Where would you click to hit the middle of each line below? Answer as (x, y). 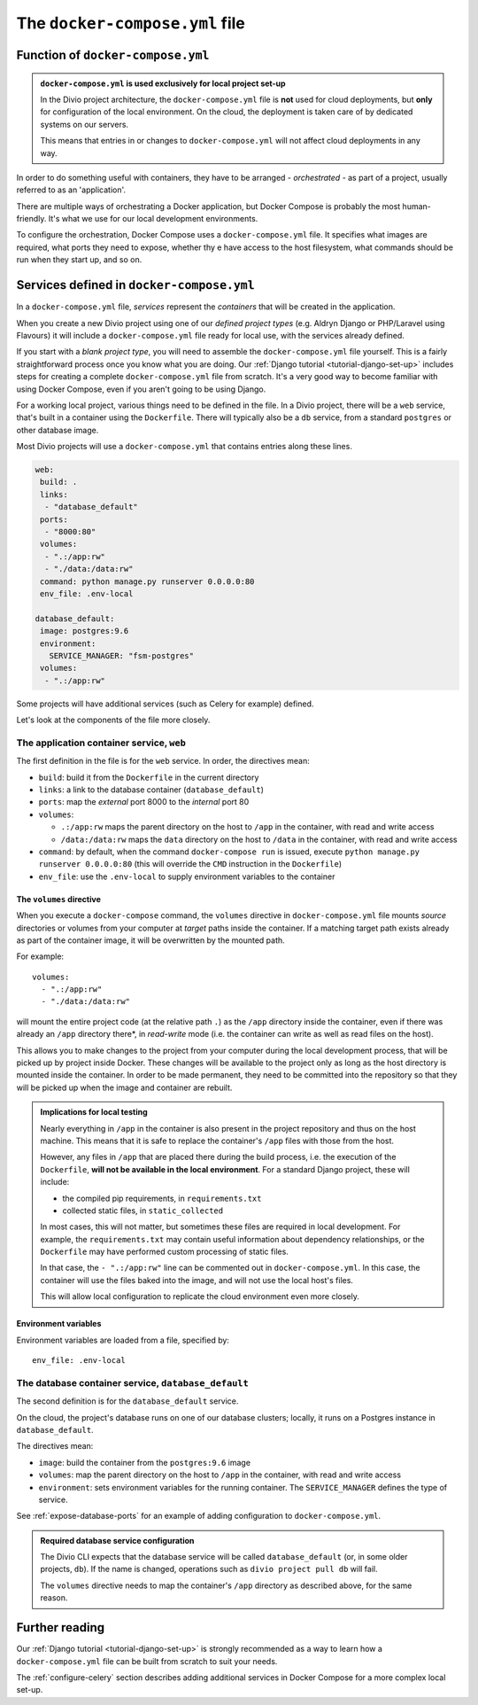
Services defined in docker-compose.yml (136, 285)
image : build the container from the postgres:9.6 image (145, 1462)
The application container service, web (101, 743)
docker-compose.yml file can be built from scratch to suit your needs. (147, 1661)
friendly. (31, 219)
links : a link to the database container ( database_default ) (151, 790)
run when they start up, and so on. (79, 260)
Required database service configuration (117, 1540)
